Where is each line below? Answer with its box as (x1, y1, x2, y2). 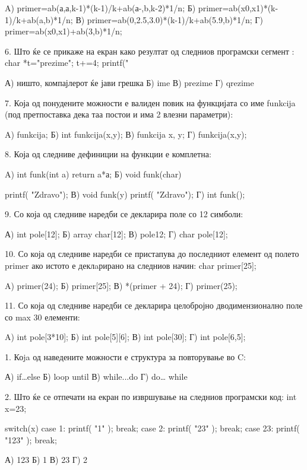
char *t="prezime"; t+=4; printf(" (5, 56, 129, 69)
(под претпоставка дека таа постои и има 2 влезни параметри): (5, 108, 233, 120)
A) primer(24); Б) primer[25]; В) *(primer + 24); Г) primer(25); (5, 279, 238, 291)
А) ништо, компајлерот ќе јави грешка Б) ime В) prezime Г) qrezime (5, 76, 254, 88)
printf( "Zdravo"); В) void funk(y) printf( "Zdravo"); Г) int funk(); (5, 188, 245, 200)
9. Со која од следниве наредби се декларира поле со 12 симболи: (5, 208, 243, 220)
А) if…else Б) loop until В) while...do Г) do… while (5, 370, 188, 383)
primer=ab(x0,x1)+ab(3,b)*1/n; (5, 25, 122, 37)
